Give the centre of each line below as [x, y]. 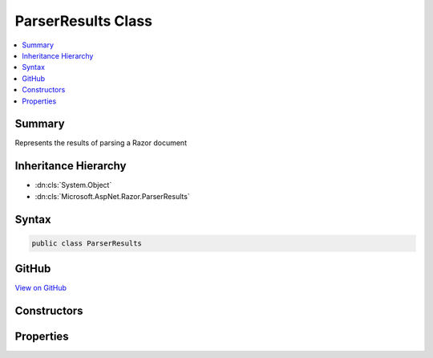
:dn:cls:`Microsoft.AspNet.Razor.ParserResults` [112, 196]
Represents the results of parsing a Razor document [101, 143]
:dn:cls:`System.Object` [73, 185]
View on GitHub [41, 288]
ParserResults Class [83, 21]
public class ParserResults [87, 243]
